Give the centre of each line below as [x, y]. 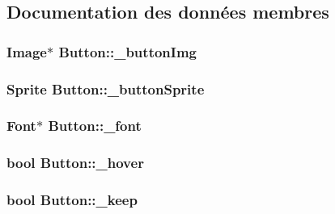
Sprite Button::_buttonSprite [106, 88]
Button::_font [95, 126]
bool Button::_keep [72, 200]
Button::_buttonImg [128, 51]
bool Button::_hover [75, 163]
